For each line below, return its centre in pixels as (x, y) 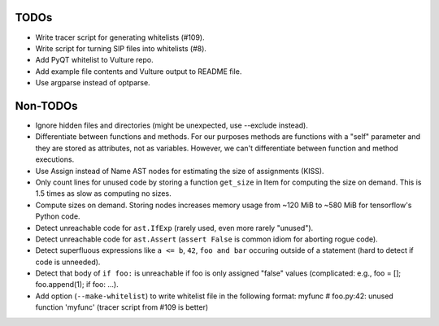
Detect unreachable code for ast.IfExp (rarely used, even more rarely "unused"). (174, 228)
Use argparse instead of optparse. (93, 83)
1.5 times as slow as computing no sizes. (103, 193)
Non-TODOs (46, 106)
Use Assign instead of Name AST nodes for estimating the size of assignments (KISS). (180, 171)
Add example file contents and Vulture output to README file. (139, 71)
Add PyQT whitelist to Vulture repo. (94, 60)
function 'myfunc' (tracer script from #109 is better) (122, 307)
